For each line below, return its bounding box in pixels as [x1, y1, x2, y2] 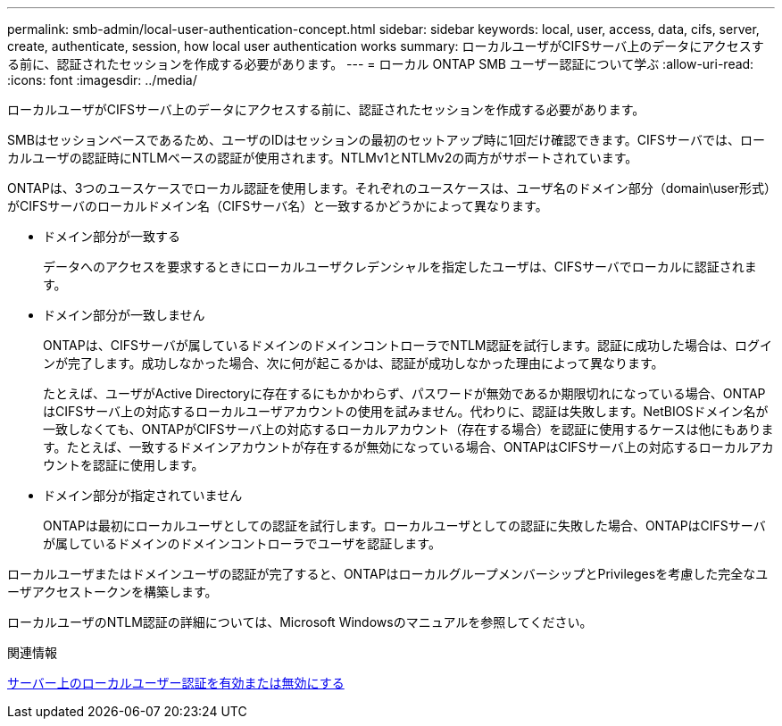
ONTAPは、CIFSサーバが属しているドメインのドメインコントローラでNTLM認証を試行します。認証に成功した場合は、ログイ [43, 338, 773, 353]
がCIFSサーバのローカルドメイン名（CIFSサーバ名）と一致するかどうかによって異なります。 [7, 198, 548, 213]
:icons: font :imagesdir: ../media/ [7, 72, 197, 88]
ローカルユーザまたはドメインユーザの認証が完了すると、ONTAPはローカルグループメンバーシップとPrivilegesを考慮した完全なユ [7, 566, 769, 581]
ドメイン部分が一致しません [43, 307, 205, 322]
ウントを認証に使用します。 [43, 457, 204, 472]
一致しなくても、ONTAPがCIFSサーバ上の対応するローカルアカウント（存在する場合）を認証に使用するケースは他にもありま [43, 421, 774, 437]
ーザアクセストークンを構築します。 [7, 584, 218, 599]
